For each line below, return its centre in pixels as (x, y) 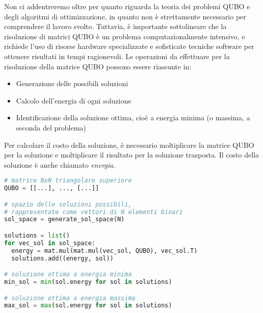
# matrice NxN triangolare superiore (68, 181)
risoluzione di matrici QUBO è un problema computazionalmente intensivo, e (125, 36)
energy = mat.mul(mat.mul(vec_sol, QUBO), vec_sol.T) (104, 251)
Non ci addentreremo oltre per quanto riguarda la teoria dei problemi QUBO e (127, 6)
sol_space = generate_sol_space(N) (64, 219)
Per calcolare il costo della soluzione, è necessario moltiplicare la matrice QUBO (129, 145)
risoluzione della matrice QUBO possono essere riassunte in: (98, 66)
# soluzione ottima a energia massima (70, 298)
